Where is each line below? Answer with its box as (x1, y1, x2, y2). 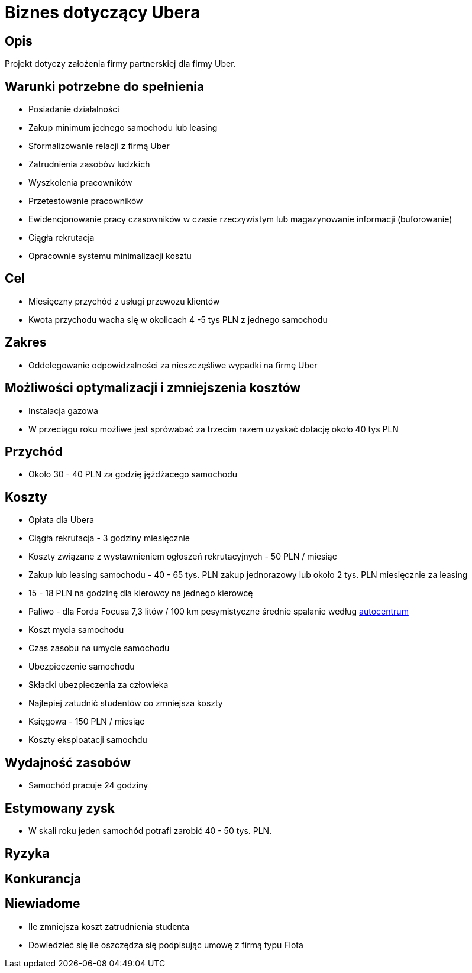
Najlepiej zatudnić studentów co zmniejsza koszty (28, 698, 223, 709)
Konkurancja (5, 871, 82, 886)
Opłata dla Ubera (28, 515, 95, 525)
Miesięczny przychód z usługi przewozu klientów (28, 296, 220, 306)
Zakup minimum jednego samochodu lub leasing (28, 122, 218, 133)
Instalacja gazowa (28, 405, 98, 416)
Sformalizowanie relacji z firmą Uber (28, 141, 170, 151)
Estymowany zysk (5, 800, 115, 816)
